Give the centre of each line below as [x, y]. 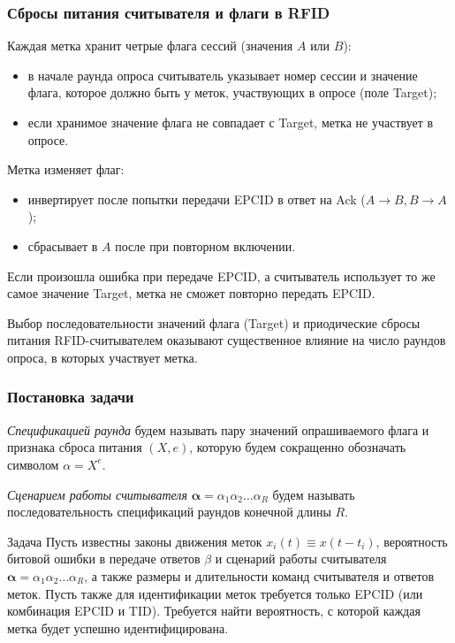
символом [33, 464]
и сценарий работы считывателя [301, 559]
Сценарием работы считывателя [97, 494]
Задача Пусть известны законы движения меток [135, 541]
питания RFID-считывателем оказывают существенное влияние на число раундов [227, 340]
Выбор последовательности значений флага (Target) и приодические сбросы [214, 322]
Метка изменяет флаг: [66, 169]
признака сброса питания [75, 447]
